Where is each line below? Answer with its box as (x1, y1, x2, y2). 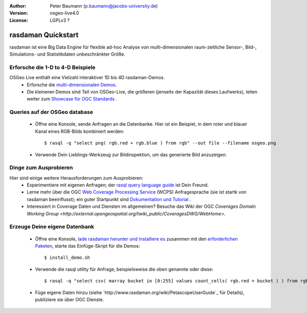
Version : (9, 10, 28, 16)
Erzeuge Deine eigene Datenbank (9, 223, 95, 230)
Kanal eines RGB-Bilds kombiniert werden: (35, 128, 125, 134)
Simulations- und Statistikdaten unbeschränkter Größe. (9, 51, 125, 57)
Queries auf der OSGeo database (9, 109, 93, 116)
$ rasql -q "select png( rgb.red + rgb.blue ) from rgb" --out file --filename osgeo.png (44, 140, 276, 146)
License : (9, 17, 28, 23)
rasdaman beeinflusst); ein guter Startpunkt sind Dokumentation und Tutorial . (27, 196, 191, 202)
